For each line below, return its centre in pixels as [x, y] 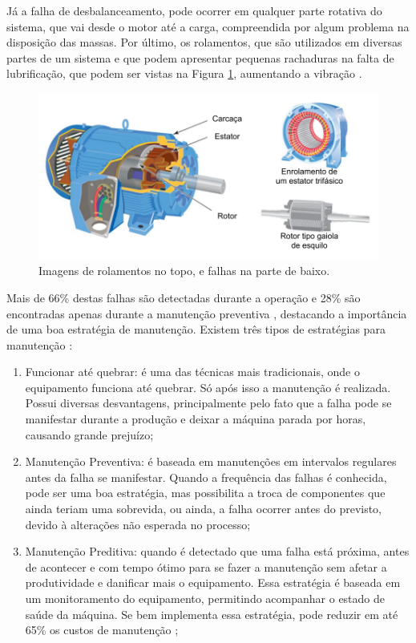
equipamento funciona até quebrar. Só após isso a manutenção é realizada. [208, 387]
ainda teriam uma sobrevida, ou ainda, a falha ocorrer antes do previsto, [204, 509]
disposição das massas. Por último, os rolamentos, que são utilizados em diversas [204, 42]
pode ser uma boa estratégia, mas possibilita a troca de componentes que [205, 493]
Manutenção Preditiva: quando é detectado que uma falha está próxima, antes [217, 551]
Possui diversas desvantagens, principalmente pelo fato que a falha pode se [208, 403]
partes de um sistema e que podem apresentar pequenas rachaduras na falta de [200, 57]
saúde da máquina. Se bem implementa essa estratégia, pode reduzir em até [212, 614]
